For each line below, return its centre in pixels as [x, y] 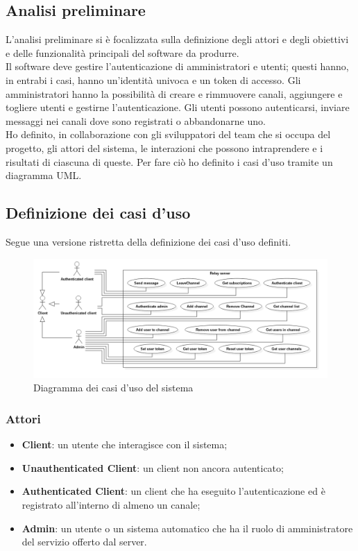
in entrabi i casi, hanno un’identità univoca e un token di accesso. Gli [153, 79]
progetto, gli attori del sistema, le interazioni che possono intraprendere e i [164, 147]
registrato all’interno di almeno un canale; [111, 504]
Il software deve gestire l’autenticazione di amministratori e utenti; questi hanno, [177, 66]
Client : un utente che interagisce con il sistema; [125, 444]
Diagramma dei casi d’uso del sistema [113, 388]
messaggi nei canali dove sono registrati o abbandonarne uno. [136, 120]
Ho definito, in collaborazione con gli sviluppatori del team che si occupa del [168, 134]
